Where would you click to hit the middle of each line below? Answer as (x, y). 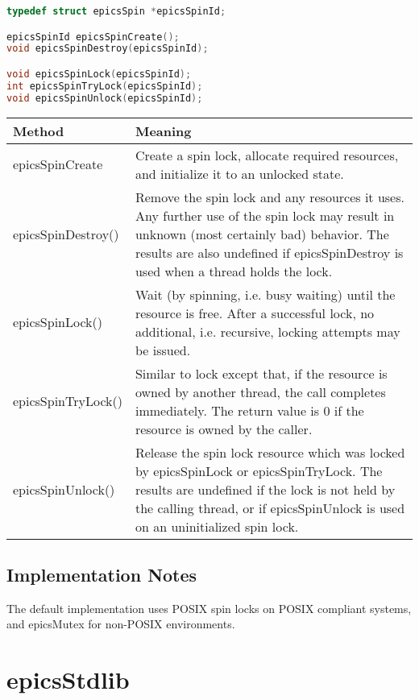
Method (39, 130)
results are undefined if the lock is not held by (265, 489)
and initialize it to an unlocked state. (239, 173)
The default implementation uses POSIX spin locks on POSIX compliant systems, (209, 608)
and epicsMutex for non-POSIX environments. (121, 624)
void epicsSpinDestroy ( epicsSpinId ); (108, 49)
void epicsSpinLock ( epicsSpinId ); (99, 74)
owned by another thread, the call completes (260, 391)
